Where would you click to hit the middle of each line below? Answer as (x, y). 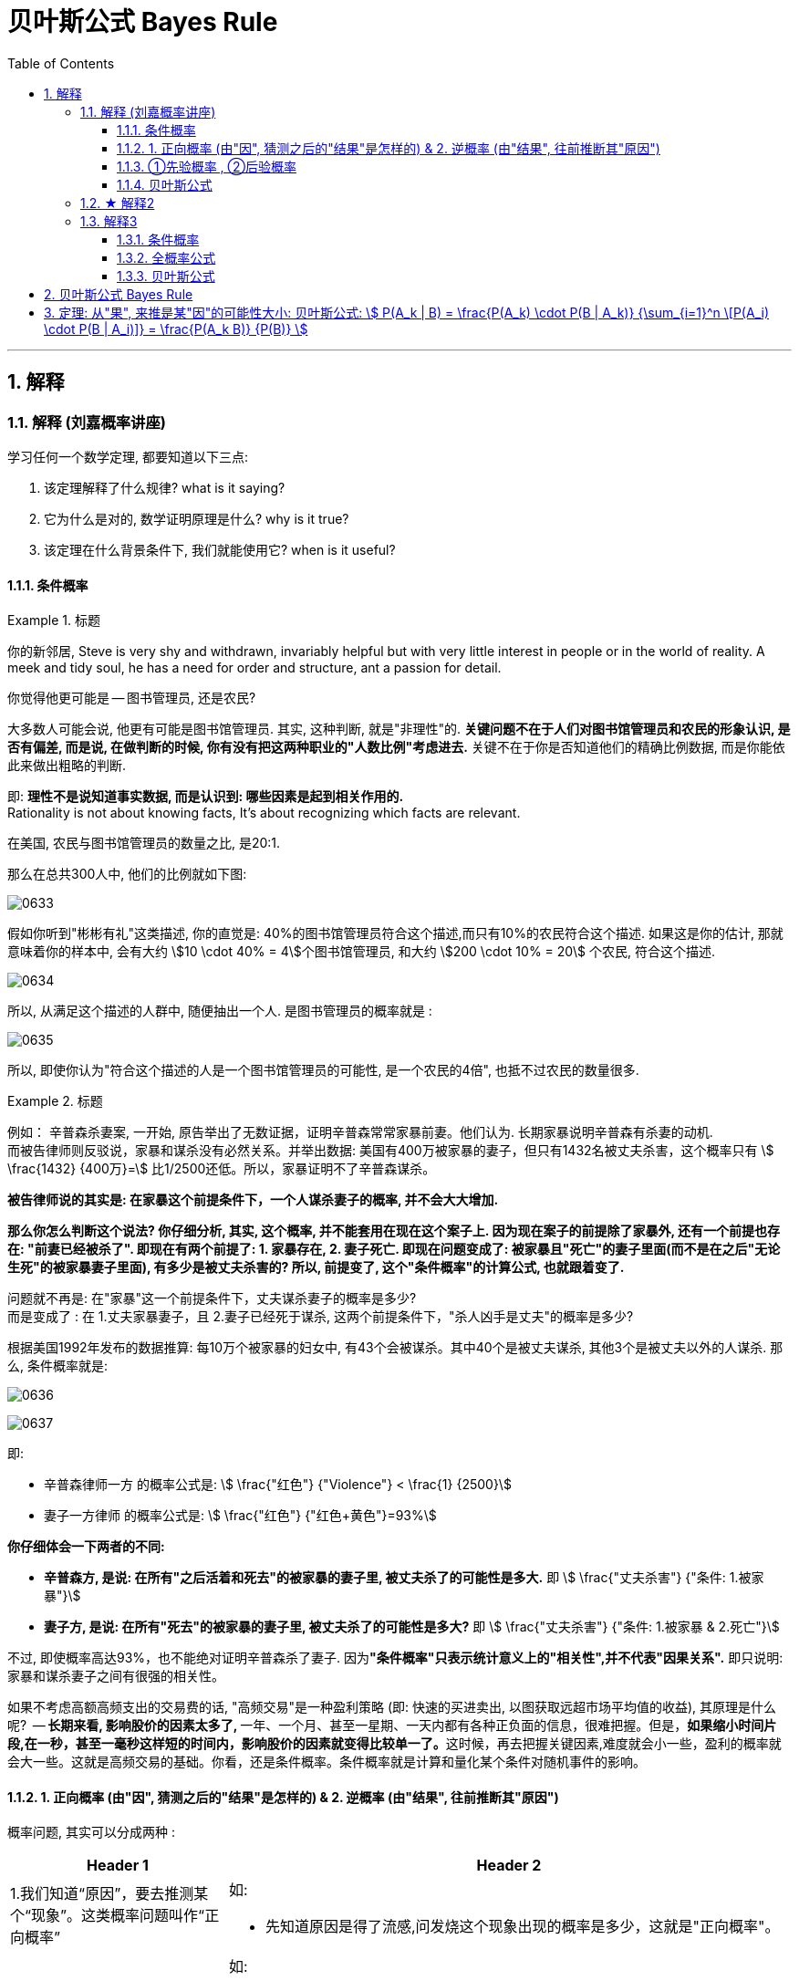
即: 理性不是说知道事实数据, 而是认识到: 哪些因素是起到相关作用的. (206, 797)
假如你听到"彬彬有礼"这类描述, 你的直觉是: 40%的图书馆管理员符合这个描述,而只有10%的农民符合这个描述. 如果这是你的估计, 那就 (395, 933)
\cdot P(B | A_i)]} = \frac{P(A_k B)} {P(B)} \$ (176, 328)
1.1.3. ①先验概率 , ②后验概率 (207, 166)
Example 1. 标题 (54, 620)
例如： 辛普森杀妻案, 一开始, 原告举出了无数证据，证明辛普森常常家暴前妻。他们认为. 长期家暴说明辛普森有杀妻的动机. (360, 1132)
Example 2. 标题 (55, 1101)
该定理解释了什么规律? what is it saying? (165, 487)
